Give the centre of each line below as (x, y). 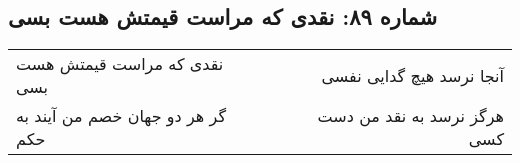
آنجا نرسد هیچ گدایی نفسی (412, 75)
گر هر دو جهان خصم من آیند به (121, 116)
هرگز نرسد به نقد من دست (410, 116)
